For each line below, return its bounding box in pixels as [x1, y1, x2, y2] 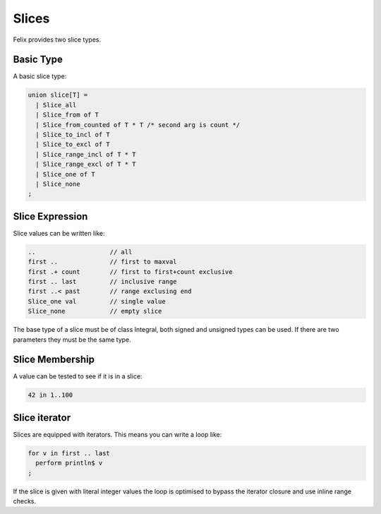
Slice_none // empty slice [28, 307, 162, 316]
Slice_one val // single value [28, 297, 166, 305]
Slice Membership [13, 354, 95, 366]
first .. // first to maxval [28, 258, 177, 266]
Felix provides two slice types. [13, 35, 102, 44]
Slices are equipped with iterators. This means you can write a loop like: [13, 430, 222, 438]
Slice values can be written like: [13, 229, 105, 237]
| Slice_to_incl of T [35, 131, 111, 138]
